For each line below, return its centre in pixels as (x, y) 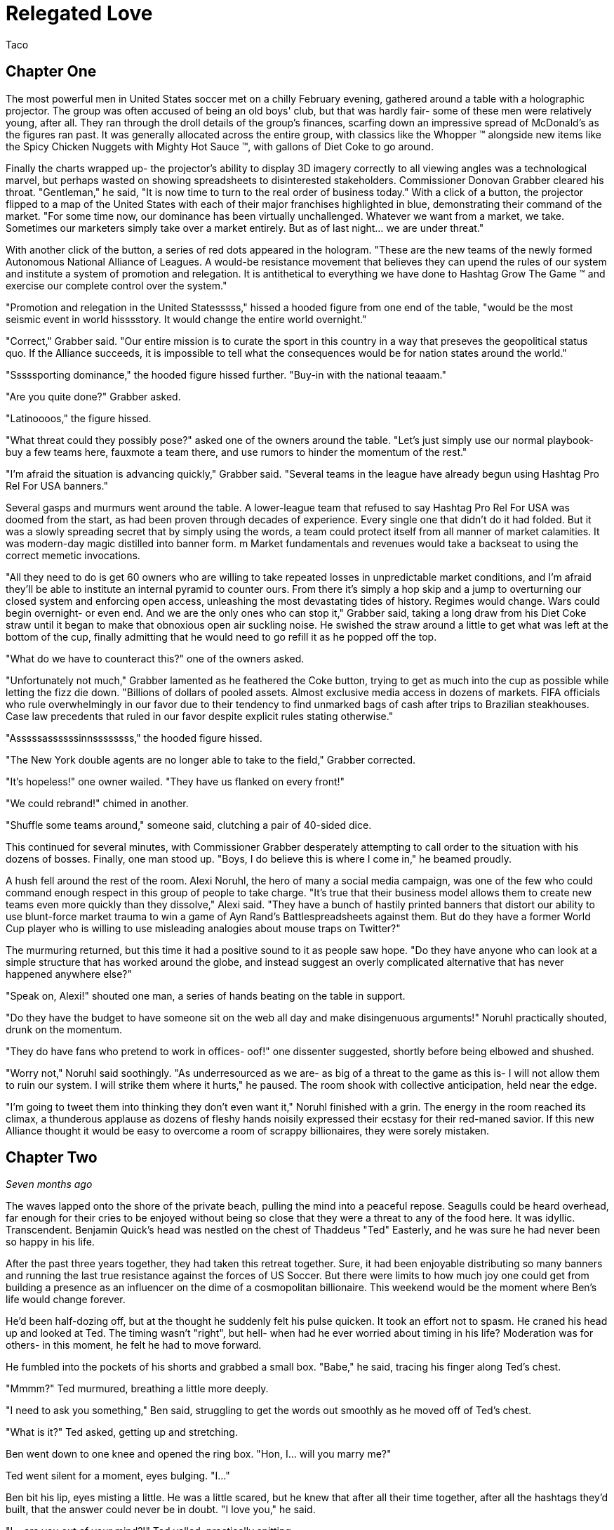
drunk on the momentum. (64, 1029)
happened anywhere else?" (69, 974)
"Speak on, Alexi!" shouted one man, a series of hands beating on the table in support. (206, 995)
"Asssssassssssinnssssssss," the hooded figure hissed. (134, 738)
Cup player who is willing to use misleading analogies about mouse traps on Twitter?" (203, 928)
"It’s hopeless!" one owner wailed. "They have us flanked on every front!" (175, 781)
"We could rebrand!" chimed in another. (97, 803)
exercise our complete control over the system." (116, 285)
